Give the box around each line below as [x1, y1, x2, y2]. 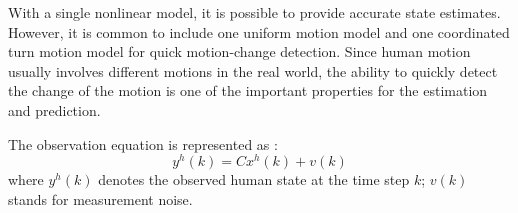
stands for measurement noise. [8, 188, 193, 209]
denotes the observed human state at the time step [98, 169, 410, 190]
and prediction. [8, 99, 101, 120]
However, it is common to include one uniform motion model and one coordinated [8, 21, 510, 42]
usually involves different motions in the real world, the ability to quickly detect [8, 60, 498, 81]
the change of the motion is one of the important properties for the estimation [8, 80, 488, 101]
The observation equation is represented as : [8, 133, 278, 154]
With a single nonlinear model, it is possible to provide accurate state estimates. [8, 2, 501, 22]
